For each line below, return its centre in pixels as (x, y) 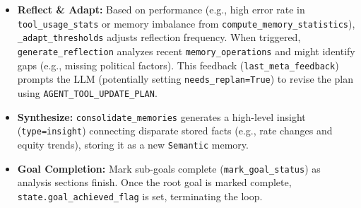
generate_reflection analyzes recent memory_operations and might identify (186, 51)
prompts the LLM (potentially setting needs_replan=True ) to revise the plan (185, 79)
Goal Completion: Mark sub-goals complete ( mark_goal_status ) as (169, 168)
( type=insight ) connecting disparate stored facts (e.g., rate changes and (175, 131)
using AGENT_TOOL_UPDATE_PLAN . (87, 92)
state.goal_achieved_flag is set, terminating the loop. (140, 196)
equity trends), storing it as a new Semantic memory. (133, 144)
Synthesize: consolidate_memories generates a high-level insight (161, 116)
